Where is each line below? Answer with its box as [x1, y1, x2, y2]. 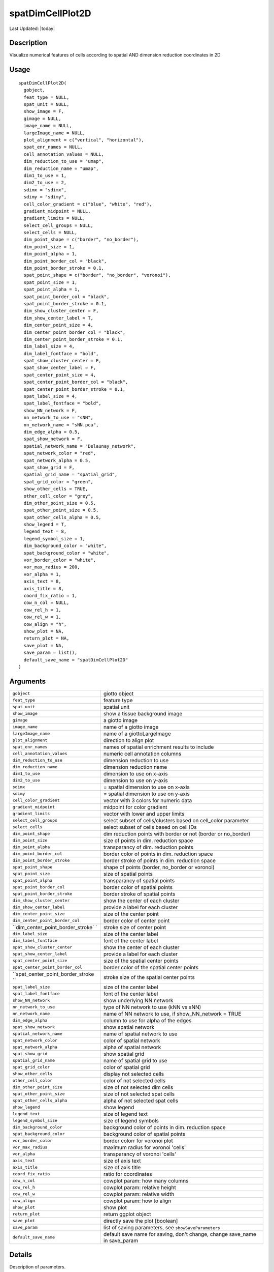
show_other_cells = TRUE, [23, 486, 88, 492]
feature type [103, 697, 133, 704]
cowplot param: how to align [103, 1197, 172, 1204]
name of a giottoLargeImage [103, 730, 171, 737]
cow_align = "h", [23, 621, 67, 627]
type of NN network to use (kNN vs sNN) [103, 1003, 201, 1010]
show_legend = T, [23, 522, 67, 528]
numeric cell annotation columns [103, 750, 182, 757]
